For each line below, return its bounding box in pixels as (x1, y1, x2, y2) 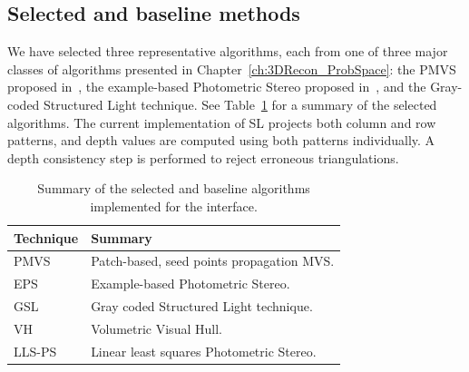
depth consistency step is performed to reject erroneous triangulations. (7, 148, 399, 167)
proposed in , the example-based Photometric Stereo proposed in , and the (7, 77, 426, 96)
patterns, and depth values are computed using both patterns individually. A (7, 131, 435, 150)
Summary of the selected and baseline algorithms (37, 179, 310, 198)
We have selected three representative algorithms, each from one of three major (7, 42, 448, 61)
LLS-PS (14, 341, 57, 360)
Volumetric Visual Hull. (91, 318, 222, 338)
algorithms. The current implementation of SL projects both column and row (7, 113, 436, 132)
